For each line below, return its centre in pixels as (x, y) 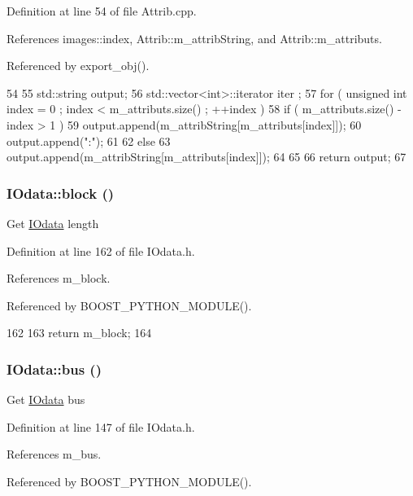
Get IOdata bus (46, 399)
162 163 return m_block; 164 (79, 333)
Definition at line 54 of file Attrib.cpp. (102, 11)
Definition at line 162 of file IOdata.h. (101, 250)
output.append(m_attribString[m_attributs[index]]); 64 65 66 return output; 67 (206, 157)
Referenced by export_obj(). (78, 66)
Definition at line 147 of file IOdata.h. (101, 426)
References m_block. (59, 278)
